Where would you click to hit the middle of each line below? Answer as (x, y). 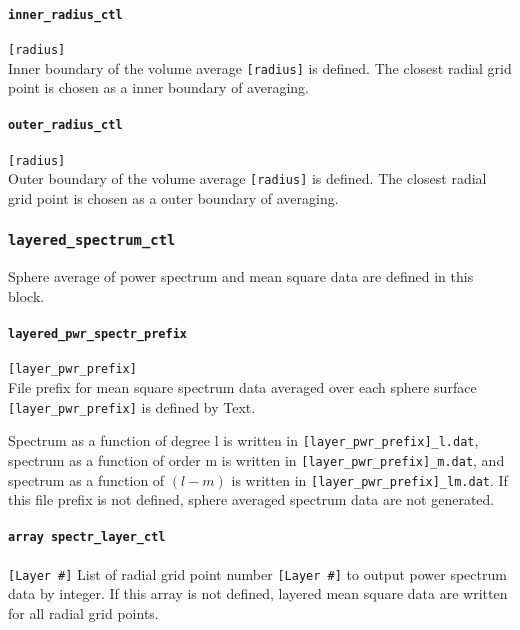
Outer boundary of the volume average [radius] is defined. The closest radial (247, 178)
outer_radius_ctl (65, 125)
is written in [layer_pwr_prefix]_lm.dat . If (369, 479)
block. (26, 295)
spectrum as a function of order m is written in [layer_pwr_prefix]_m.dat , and (256, 459)
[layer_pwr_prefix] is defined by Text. (132, 406)
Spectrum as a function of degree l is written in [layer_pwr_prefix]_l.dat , (243, 440)
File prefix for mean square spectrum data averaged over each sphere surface (242, 387)
